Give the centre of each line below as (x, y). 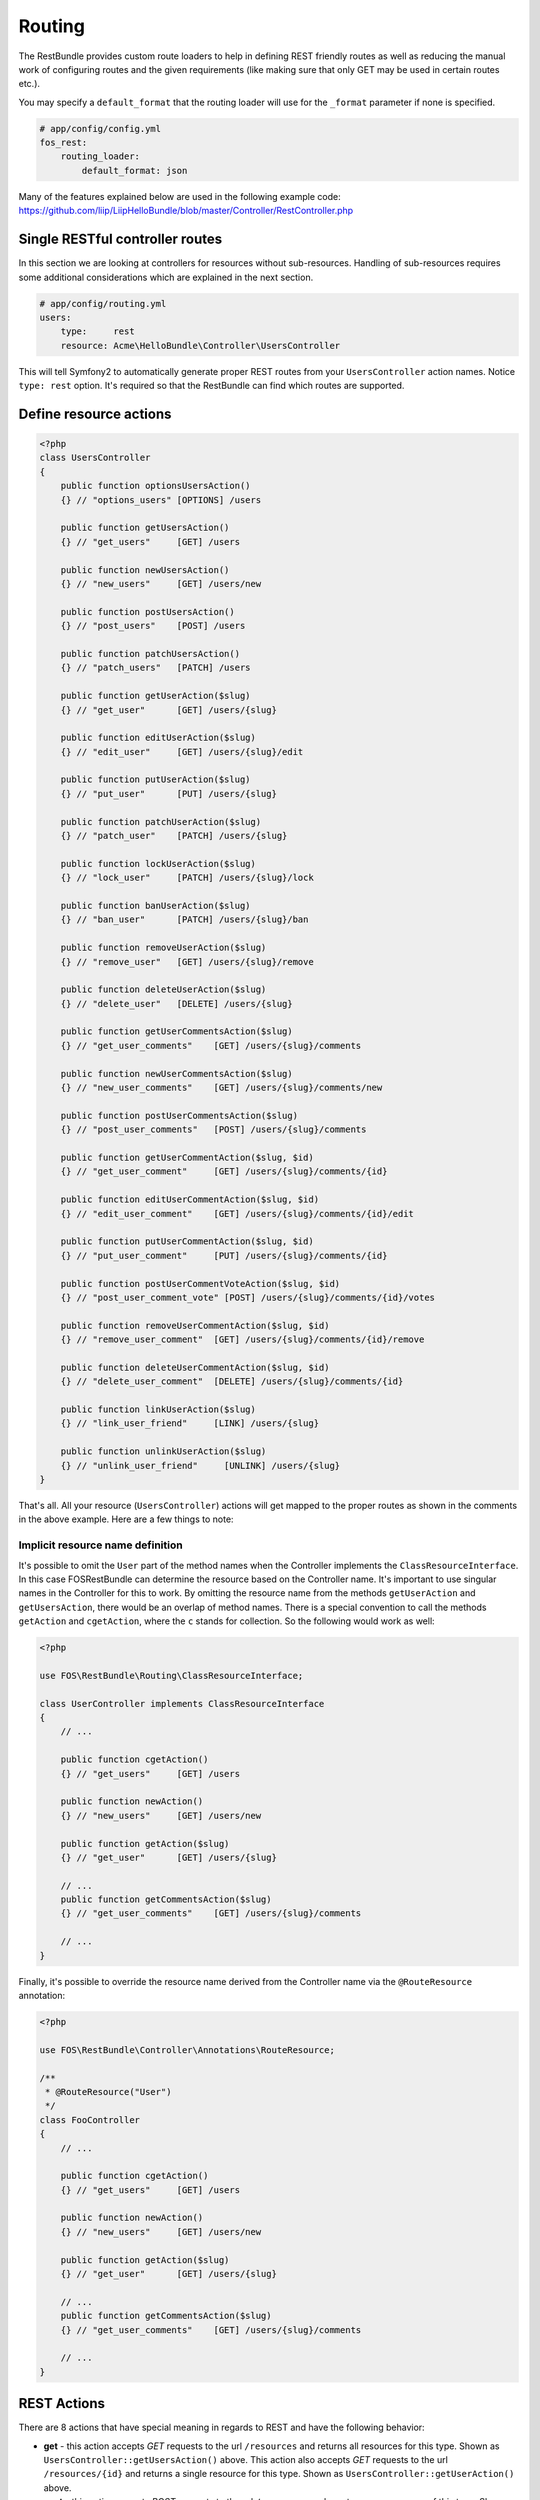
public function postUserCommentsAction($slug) (179, 1115)
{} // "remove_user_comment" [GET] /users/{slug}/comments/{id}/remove (242, 1339)
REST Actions (61, 2403)
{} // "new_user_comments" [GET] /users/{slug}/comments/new (221, 1088)
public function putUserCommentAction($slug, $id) (187, 1241)
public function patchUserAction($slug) (161, 821)
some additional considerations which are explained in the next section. (166, 277)
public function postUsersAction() (147, 611)
